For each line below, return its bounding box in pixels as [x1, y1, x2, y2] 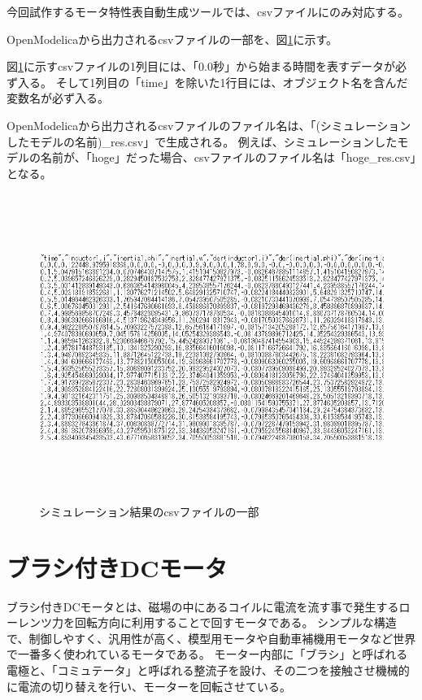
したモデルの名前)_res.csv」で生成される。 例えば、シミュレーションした [7, 133, 398, 150]
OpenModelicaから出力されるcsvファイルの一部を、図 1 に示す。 [7, 30, 338, 47]
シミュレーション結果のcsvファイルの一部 [39, 502, 259, 520]
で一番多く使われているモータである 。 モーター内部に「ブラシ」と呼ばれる [7, 646, 408, 663]
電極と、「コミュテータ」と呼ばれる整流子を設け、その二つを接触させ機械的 [7, 661, 410, 678]
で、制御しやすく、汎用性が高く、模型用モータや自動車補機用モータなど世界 [7, 629, 416, 646]
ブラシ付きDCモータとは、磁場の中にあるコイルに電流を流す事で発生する [7, 598, 399, 615]
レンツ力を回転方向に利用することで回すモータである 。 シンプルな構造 [17, 614, 397, 631]
